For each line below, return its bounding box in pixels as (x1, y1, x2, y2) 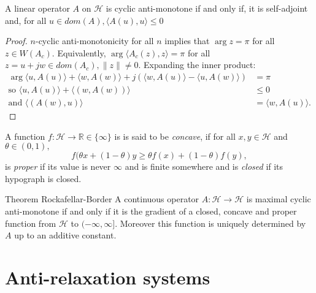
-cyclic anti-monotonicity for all (35, 34, 154, 47)
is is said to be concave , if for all (114, 129, 236, 142)
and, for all (5, 13, 47, 26)
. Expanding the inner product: (138, 58, 256, 71)
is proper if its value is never (5, 160, 111, 173)
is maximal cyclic (246, 192, 311, 205)
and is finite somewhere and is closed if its (125, 160, 283, 173)
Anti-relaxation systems (5, 265, 210, 289)
